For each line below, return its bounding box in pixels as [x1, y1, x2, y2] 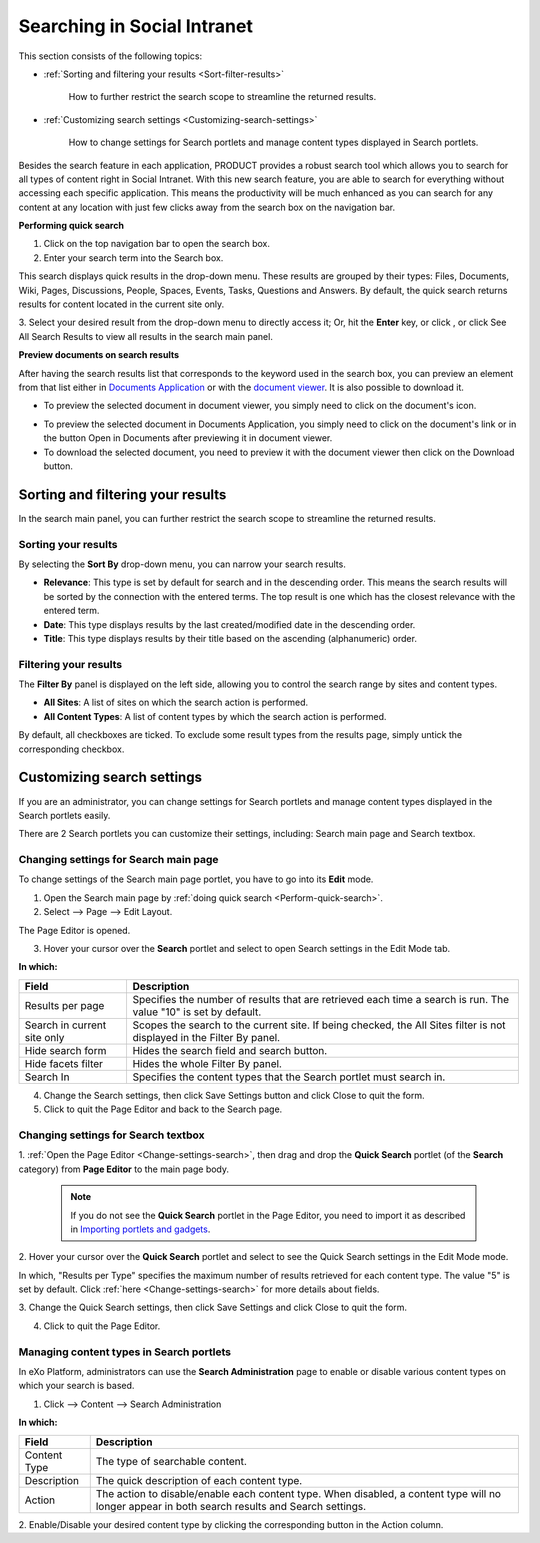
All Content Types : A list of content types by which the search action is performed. [43, 710, 387, 722]
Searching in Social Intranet [18, 15, 254, 37]
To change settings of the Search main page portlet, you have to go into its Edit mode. [18, 873, 374, 885]
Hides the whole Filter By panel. [132, 1056, 282, 1070]
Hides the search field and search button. [132, 1043, 328, 1057]
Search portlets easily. [18, 809, 111, 821]
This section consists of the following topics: [18, 50, 203, 62]
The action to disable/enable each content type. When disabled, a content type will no [95, 1486, 502, 1500]
